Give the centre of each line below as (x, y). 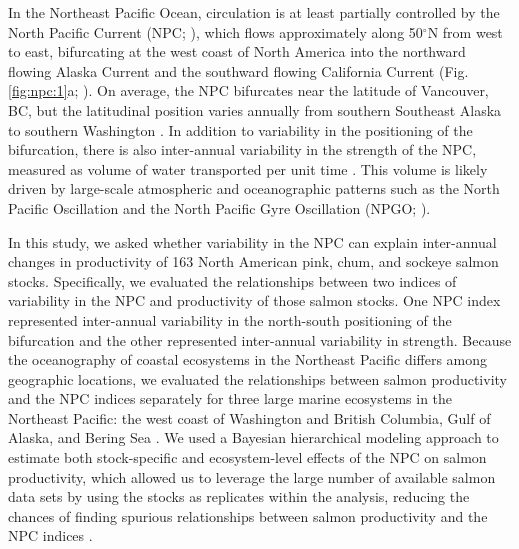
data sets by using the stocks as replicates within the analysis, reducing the (239, 496)
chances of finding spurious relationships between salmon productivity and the (248, 515)
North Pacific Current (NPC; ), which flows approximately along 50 (215, 31)
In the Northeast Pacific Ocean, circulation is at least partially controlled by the (254, 12)
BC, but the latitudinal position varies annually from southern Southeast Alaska (255, 109)
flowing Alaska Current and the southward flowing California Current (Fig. (238, 70)
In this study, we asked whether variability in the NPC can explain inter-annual (252, 241)
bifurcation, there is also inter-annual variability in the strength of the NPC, (242, 149)
